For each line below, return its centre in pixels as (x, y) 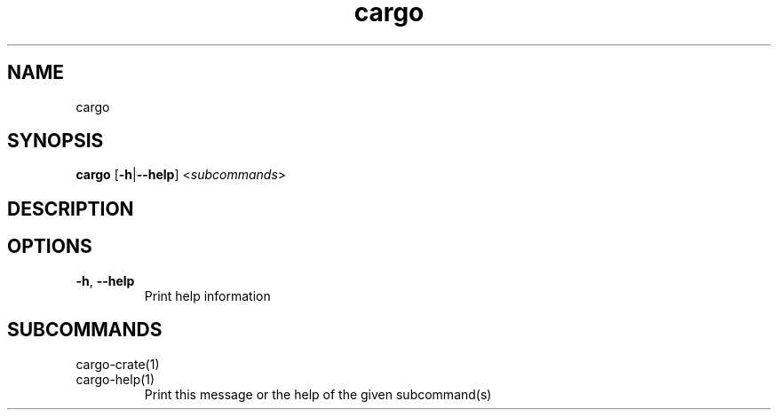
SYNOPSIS (56, 141)
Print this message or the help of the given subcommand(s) (318, 394)
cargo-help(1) (115, 379)
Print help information (207, 295)
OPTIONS (50, 247)
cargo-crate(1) (118, 364)
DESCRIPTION (71, 208)
